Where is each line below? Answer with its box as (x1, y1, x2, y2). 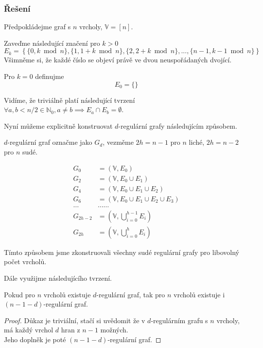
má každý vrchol (4, 325, 53, 335)
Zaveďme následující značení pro (4, 38, 100, 48)
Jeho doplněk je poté (4, 334, 66, 344)
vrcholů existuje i (174, 289, 225, 299)
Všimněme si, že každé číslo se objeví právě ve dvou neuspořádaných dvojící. (4, 55, 232, 65)
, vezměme (103, 137, 134, 147)
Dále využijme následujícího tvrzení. (4, 272, 112, 283)
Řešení (4, 2, 31, 14)
